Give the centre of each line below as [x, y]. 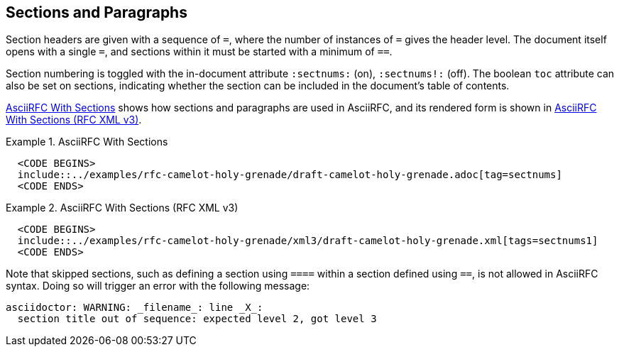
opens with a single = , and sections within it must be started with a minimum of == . [199, 52]
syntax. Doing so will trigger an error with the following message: [158, 286]
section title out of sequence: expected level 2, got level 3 [197, 319]
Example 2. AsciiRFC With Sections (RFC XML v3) [122, 208]
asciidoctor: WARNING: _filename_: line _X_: [135, 308]
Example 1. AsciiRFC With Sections [87, 142]
